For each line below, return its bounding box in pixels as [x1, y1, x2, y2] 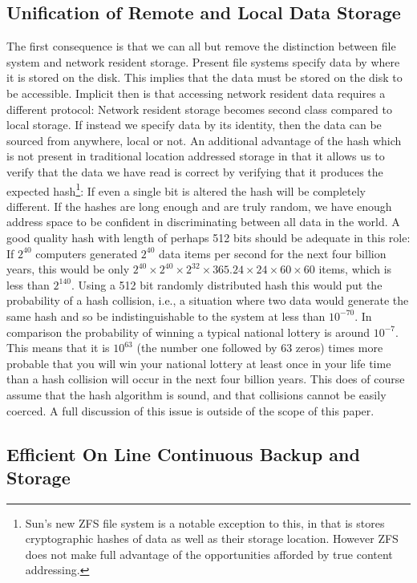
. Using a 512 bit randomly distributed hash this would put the [71, 276, 383, 293]
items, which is [318, 261, 392, 277]
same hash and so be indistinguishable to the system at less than [6, 307, 326, 324]
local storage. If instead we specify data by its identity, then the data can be [6, 116, 382, 133]
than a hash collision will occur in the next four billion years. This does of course [6, 370, 405, 387]
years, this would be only [6, 261, 130, 277]
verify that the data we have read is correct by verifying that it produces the [6, 163, 383, 180]
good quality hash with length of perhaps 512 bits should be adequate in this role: [6, 229, 411, 245]
